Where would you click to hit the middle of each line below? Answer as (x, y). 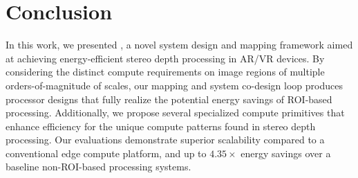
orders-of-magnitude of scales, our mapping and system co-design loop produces (174, 85)
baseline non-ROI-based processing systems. (98, 167)
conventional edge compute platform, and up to (106, 153)
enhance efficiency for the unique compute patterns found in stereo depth (161, 126)
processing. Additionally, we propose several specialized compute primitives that (175, 113)
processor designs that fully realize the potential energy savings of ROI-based (169, 99)
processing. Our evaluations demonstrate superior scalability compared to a (165, 140)
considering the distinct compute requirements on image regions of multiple (165, 72)
